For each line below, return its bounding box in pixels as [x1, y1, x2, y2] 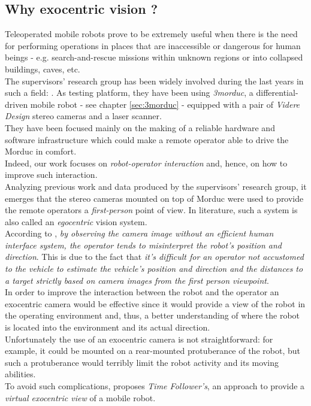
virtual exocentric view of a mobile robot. [5, 391, 156, 404]
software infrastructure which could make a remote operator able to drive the [5, 133, 289, 146]
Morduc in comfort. [5, 145, 77, 157]
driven [5, 98, 28, 110]
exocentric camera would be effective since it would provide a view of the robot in [5, 297, 306, 310]
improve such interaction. [5, 168, 98, 181]
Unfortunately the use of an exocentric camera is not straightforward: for [5, 332, 273, 345]
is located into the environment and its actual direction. [5, 321, 210, 334]
